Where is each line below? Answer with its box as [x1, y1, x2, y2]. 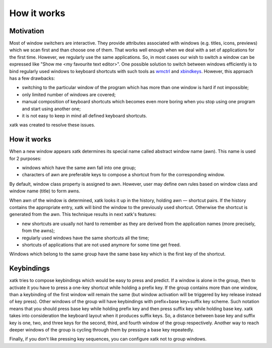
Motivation [9, 27, 44, 35]
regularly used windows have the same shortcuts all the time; [22, 235, 150, 241]
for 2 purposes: [9, 155, 42, 161]
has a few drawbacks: [9, 76, 55, 82]
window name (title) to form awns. [9, 188, 81, 194]
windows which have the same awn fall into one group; [22, 165, 136, 171]
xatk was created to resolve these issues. [9, 122, 96, 128]
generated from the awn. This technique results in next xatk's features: [9, 212, 157, 218]
